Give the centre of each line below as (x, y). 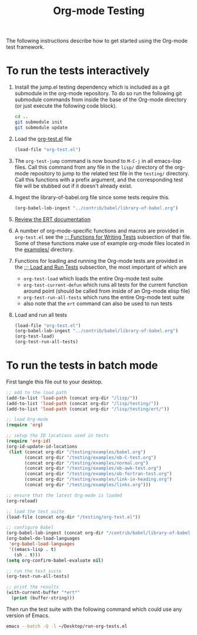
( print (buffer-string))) (43, 598)
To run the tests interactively (78, 71)
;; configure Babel (30, 527)
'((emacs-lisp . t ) (33, 549)
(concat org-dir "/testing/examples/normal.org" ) (86, 463)
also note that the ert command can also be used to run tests (98, 303)
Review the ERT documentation (53, 219)
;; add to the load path (36, 392)
